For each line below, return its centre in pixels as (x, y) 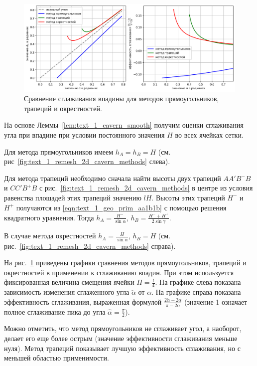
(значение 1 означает (216, 301)
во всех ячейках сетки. (209, 134)
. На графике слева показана (198, 282)
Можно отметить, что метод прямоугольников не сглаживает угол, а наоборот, (123, 328)
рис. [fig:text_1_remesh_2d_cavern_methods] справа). (90, 246)
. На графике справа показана (196, 292)
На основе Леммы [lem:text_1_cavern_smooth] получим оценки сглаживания (124, 125)
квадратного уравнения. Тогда (49, 217)
